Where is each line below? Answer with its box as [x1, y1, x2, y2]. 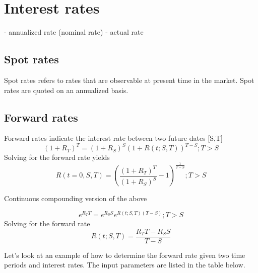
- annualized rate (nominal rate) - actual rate [4, 27, 144, 37]
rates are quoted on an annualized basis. [4, 84, 128, 95]
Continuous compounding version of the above [4, 193, 147, 204]
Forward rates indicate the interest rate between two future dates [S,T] [4, 133, 223, 143]
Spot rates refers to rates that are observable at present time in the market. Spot [4, 74, 254, 85]
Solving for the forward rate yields [4, 152, 110, 162]
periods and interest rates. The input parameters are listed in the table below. [4, 259, 245, 270]
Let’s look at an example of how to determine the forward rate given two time [4, 249, 245, 260]
